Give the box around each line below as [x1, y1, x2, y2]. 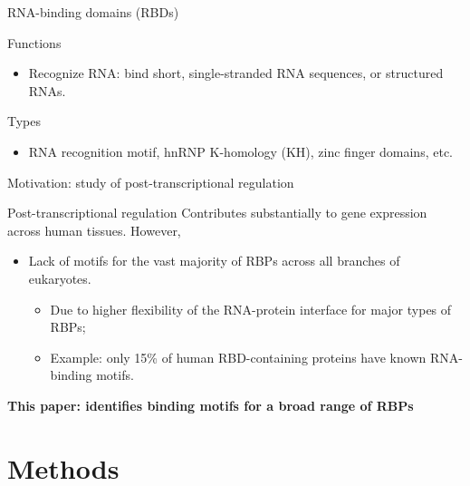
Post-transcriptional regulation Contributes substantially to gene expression [7, 203, 427, 222]
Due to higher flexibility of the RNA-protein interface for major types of [50, 299, 452, 318]
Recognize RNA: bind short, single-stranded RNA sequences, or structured [28, 63, 444, 83]
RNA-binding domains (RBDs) [7, 3, 179, 21]
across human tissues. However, [7, 220, 181, 239]
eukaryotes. [28, 268, 91, 287]
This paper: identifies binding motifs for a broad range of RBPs [7, 395, 414, 414]
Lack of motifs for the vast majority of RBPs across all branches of [28, 251, 400, 270]
